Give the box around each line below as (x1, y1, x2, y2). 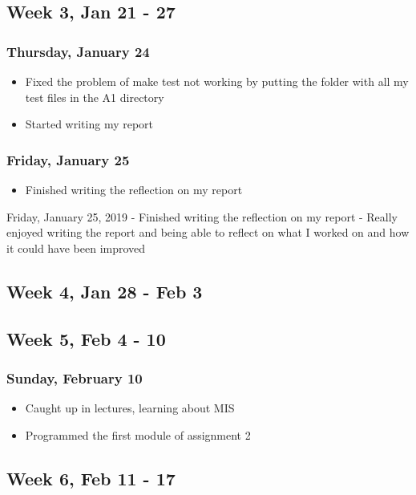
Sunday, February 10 (6, 367, 143, 387)
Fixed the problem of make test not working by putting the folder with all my (25, 73, 409, 89)
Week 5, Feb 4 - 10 (6, 326, 166, 351)
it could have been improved (6, 239, 146, 256)
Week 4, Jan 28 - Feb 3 (6, 278, 203, 303)
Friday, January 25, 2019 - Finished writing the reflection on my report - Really (6, 208, 398, 225)
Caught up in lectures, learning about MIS (25, 400, 235, 416)
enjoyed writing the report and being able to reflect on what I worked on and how (6, 224, 410, 241)
